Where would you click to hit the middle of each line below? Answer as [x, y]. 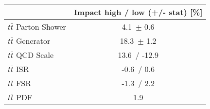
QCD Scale [35, 55]
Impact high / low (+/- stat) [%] [138, 12]
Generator [33, 41]
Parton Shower [41, 27]
